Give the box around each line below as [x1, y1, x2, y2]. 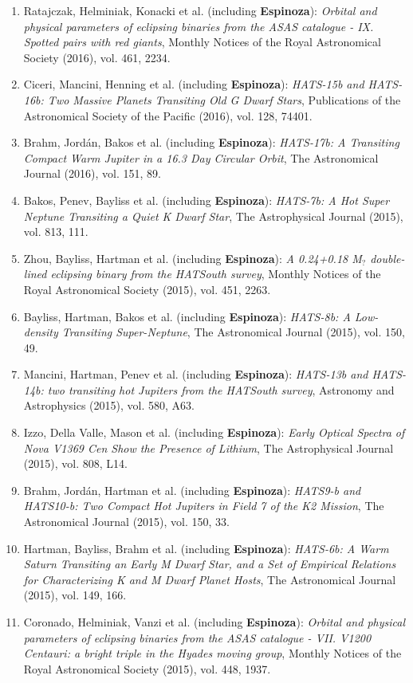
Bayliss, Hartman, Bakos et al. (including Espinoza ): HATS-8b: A [23, 308, 351, 324]
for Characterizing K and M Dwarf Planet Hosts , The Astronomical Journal [23, 571, 396, 587]
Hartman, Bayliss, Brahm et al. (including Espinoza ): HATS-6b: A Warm [23, 540, 389, 556]
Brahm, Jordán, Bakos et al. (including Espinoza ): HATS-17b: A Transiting [23, 134, 399, 151]
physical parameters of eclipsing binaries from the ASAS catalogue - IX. [23, 18, 374, 34]
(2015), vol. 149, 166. [23, 587, 127, 603]
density [23, 324, 58, 340]
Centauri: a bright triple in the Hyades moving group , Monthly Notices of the [23, 645, 402, 661]
